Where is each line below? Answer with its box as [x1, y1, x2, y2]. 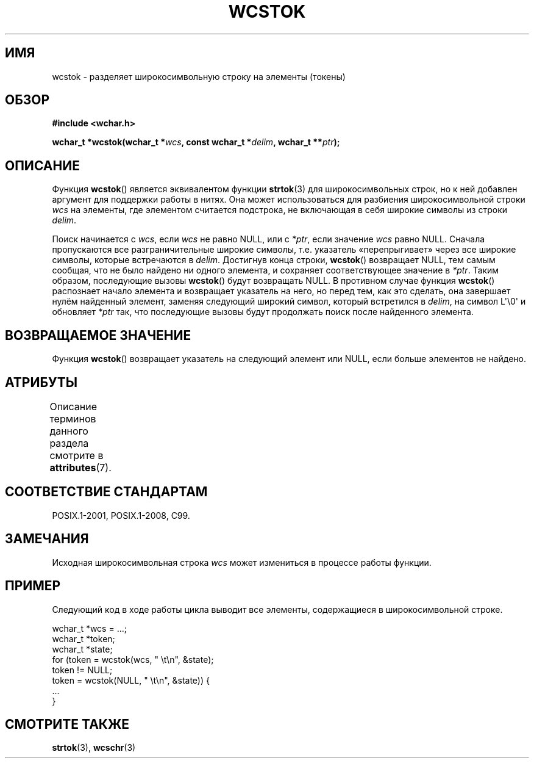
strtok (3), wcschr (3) [52, 742, 136, 753]
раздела [49, 436, 89, 449]
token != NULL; [52, 664, 113, 675]
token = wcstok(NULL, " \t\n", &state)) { [52, 674, 210, 685]
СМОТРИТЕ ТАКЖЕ [5, 716, 130, 732]
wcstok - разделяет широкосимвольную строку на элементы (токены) [52, 71, 346, 82]
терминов [49, 412, 96, 425]
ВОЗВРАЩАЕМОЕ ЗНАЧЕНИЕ [5, 327, 191, 343]
